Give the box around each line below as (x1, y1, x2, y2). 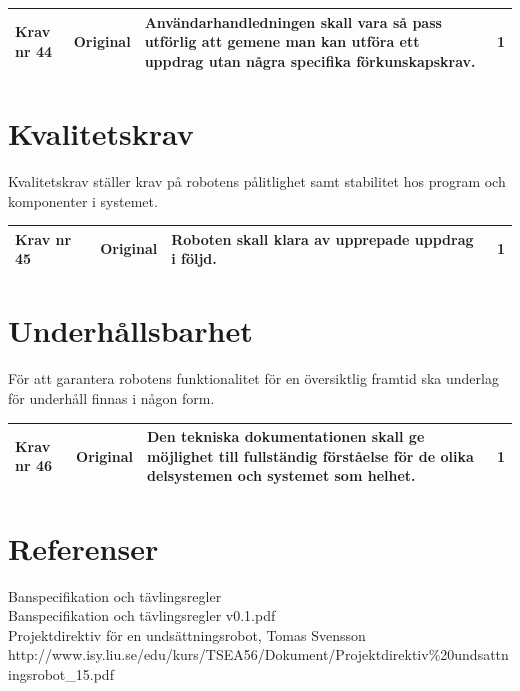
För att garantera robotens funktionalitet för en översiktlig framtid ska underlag (8, 368, 499, 389)
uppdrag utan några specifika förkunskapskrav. (144, 50, 476, 71)
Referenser (8, 527, 159, 568)
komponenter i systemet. (8, 190, 158, 211)
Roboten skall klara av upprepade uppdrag (171, 228, 474, 249)
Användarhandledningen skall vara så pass (144, 11, 442, 32)
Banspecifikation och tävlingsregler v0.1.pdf (8, 605, 276, 626)
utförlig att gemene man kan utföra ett (144, 31, 420, 52)
